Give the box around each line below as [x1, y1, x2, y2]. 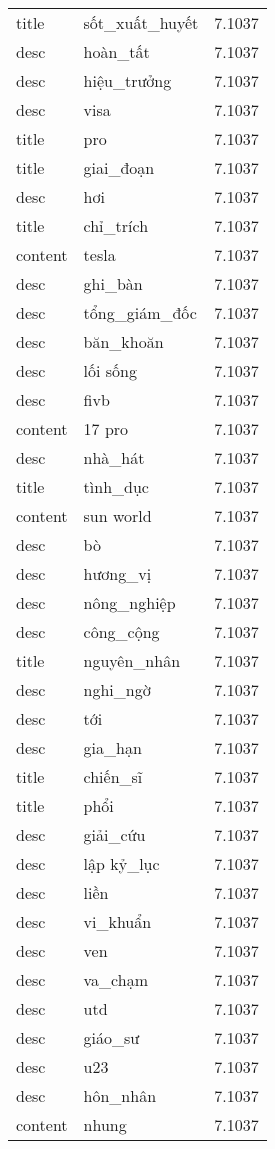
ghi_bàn [83, 272, 143, 295]
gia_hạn [83, 736, 142, 759]
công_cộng [83, 620, 160, 643]
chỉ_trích [83, 214, 149, 237]
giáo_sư [83, 1026, 140, 1049]
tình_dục [83, 475, 149, 498]
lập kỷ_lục [83, 852, 160, 875]
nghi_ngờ [83, 678, 151, 701]
